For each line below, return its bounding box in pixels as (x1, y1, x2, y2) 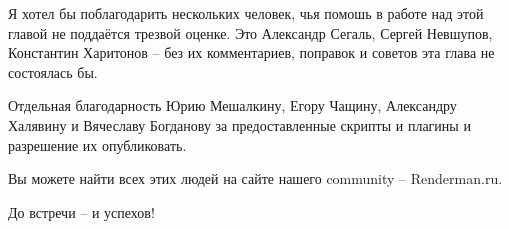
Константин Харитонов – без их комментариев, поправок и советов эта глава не (8, 42, 495, 63)
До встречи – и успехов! (8, 201, 155, 222)
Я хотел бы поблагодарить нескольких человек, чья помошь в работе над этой (8, 3, 484, 23)
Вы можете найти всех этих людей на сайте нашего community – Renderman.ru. (8, 168, 503, 189)
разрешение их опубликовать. (8, 134, 187, 155)
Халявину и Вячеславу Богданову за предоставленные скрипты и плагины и (8, 114, 471, 135)
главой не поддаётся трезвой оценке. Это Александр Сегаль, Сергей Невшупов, (8, 22, 493, 43)
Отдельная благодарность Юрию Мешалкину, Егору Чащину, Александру (8, 95, 457, 116)
